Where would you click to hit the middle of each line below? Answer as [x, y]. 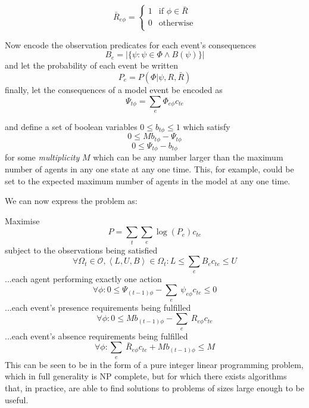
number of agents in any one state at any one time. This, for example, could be [149, 169]
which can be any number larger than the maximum [188, 157]
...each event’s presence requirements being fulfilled [98, 307]
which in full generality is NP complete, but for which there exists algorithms [146, 376]
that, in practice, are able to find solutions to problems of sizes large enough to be [154, 387]
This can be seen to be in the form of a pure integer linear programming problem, [154, 364]
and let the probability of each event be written [91, 65]
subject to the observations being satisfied [81, 250]
